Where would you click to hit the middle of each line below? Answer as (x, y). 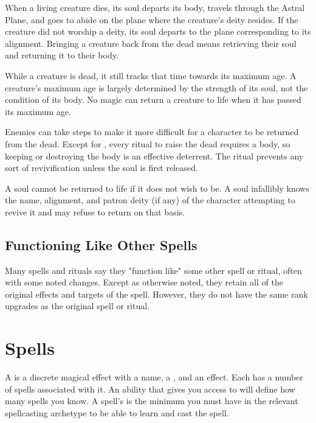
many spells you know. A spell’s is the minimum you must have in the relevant (152, 401)
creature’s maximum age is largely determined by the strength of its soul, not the (156, 87)
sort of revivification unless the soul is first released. (101, 168)
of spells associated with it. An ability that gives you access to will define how (150, 389)
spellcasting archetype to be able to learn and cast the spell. (117, 412)
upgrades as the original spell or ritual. (77, 306)
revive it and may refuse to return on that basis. (95, 211)
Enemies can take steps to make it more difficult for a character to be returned (152, 132)
